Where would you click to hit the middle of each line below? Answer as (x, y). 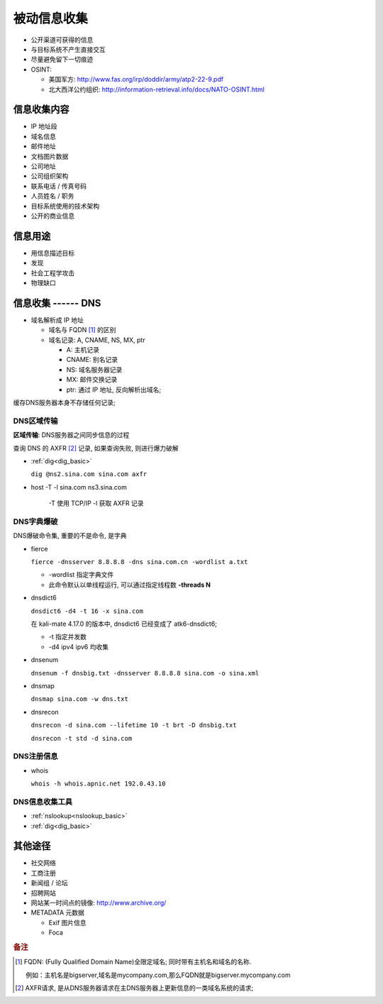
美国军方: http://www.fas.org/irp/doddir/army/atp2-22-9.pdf (136, 79)
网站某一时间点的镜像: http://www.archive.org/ (99, 903)
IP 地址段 (44, 126)
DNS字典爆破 (35, 522)
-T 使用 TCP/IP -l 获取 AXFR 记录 (96, 503)
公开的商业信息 (52, 216)
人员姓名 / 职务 (52, 196)
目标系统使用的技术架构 (65, 206)
